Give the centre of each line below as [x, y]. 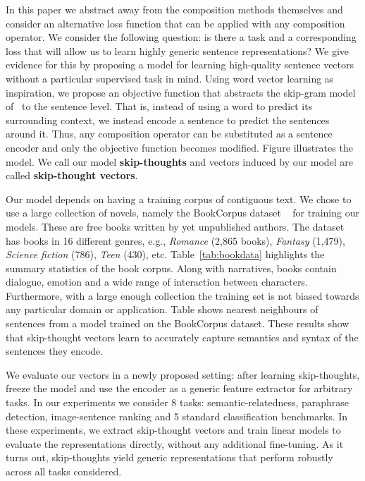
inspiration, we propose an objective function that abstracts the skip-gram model [181, 92]
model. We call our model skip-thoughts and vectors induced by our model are [180, 161]
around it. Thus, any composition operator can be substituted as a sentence [169, 134]
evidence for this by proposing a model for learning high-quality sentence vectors [180, 65]
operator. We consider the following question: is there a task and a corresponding [181, 37]
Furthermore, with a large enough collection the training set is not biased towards [182, 295]
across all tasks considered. [64, 471]
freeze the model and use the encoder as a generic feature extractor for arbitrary [179, 388]
